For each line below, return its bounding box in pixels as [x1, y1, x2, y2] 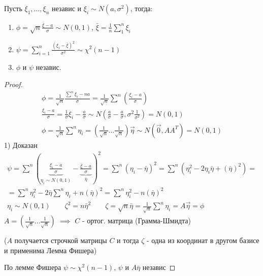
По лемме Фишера [4, 262, 61, 272]
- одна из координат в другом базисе [146, 235, 259, 245]
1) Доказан [4, 139, 38, 150]
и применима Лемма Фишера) [4, 245, 97, 255]
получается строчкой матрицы [14, 235, 107, 245]
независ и [51, 3, 82, 13]
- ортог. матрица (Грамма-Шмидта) [82, 215, 191, 225]
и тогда [117, 235, 139, 245]
